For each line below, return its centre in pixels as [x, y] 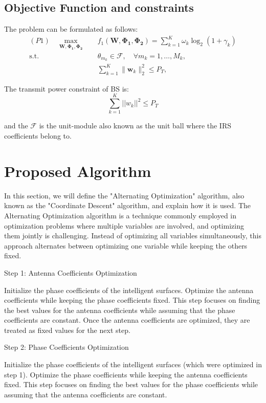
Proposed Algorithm [78, 171]
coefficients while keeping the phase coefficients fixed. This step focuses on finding [132, 300]
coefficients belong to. [38, 136]
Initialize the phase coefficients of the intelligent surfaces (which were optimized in [133, 364]
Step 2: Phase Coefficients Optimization [66, 347]
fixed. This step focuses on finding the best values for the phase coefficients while [131, 384]
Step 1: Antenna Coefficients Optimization [71, 272]
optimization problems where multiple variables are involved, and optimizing [124, 225]
